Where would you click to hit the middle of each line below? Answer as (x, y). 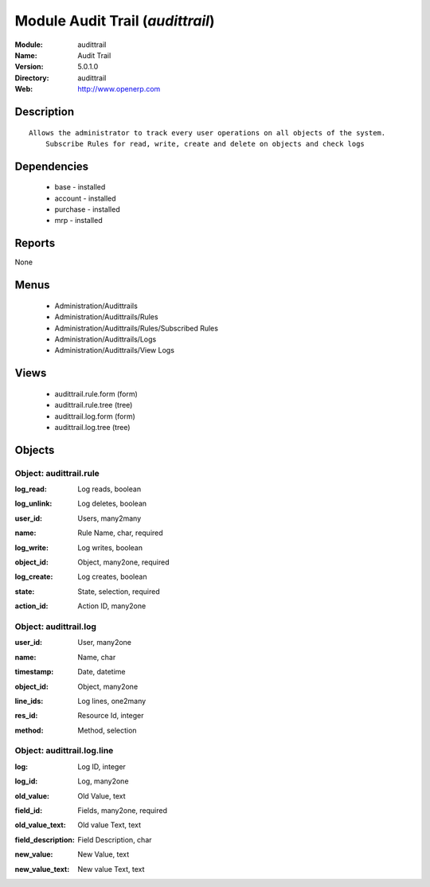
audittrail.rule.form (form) (96, 393)
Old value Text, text (109, 825)
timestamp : (34, 672)
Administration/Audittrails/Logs (106, 339)
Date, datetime (102, 672)
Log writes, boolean (110, 547)
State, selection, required (119, 591)
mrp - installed (78, 221)
